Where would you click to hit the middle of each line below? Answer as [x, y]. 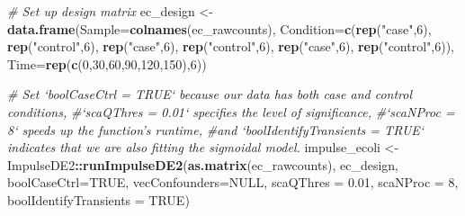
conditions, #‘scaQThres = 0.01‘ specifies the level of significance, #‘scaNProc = [231, 111]
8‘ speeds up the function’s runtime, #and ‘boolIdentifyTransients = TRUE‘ [216, 129]
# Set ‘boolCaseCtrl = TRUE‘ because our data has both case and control [210, 94]
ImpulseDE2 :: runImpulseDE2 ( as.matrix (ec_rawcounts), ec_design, [203, 164]
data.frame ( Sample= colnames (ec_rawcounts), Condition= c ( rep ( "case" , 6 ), [219, 28]
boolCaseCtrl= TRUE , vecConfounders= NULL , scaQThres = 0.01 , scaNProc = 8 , [233, 182]
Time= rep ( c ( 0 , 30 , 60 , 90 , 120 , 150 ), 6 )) [107, 63]
